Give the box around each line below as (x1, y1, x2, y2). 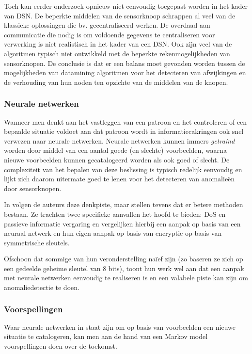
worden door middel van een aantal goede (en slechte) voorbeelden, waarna (4, 145, 227, 155)
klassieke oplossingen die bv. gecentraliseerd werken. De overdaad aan (4, 20, 210, 30)
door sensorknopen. (4, 183, 62, 193)
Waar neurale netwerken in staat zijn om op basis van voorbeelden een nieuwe (4, 322, 236, 332)
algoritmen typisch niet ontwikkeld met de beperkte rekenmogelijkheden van (4, 48, 230, 58)
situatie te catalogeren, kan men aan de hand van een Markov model (4, 331, 208, 341)
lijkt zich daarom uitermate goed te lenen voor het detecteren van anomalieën (4, 174, 235, 184)
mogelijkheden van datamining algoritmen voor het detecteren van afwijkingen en (4, 67, 246, 78)
